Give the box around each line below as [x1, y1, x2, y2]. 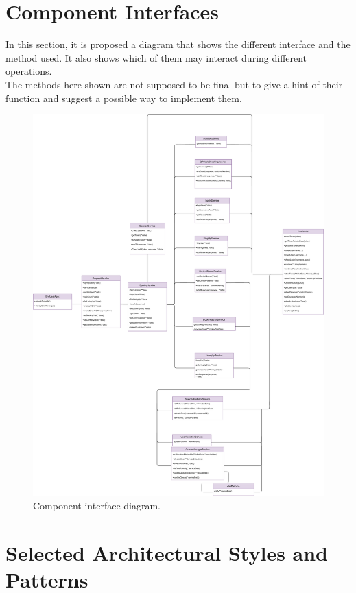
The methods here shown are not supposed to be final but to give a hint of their [5, 77, 343, 91]
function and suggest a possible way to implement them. [5, 90, 242, 105]
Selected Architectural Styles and [5, 539, 329, 567]
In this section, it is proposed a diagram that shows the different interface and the [5, 37, 351, 51]
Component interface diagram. [33, 498, 161, 513]
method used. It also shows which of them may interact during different [5, 50, 307, 64]
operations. [5, 64, 52, 78]
